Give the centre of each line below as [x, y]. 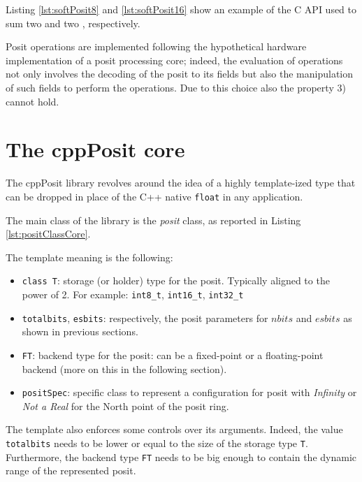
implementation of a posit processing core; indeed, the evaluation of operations [174, 60]
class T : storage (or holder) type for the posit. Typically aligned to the [176, 280]
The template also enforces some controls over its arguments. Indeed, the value [174, 429]
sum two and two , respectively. [73, 23]
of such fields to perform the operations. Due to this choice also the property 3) [176, 87]
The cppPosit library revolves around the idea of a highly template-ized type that [181, 183]
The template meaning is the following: [89, 257]
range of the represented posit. [71, 470]
